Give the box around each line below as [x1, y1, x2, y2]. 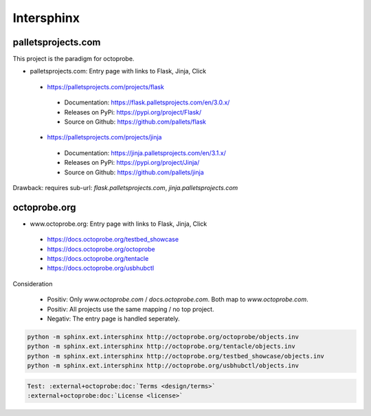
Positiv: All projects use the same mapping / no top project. [47, 305, 214, 313]
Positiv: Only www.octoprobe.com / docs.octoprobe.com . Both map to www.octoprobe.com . [47, 295, 308, 303]
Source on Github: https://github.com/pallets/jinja [64, 168, 204, 176]
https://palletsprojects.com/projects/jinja [47, 133, 162, 141]
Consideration [12, 279, 53, 288]
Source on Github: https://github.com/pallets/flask [64, 117, 206, 126]
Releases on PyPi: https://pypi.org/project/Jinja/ [64, 159, 200, 167]
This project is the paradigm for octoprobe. [12, 55, 135, 63]
